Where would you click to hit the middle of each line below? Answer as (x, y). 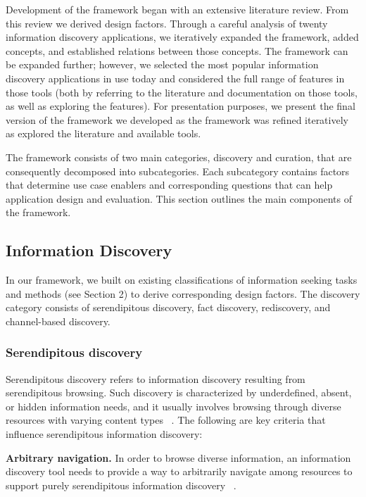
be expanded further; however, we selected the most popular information (162, 64)
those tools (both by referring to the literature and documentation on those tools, (182, 92)
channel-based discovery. (58, 321)
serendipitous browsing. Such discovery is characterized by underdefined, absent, (179, 392)
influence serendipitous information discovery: (104, 434)
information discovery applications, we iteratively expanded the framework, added (182, 37)
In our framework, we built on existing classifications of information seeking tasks (182, 280)
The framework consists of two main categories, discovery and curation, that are (179, 157)
